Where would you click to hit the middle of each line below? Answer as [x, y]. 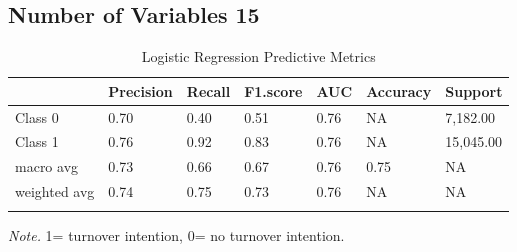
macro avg [47, 166]
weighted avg [55, 191]
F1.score [273, 90]
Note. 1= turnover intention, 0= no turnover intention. [176, 234]
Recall [208, 90]
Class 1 [37, 141]
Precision [140, 90]
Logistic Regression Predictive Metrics [258, 56]
